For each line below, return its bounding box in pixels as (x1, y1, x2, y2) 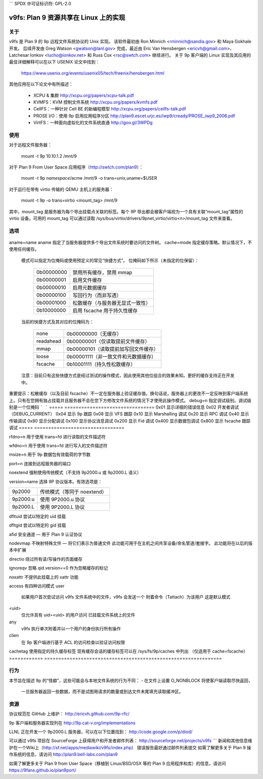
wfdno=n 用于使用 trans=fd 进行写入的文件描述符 (9, 442, 108, 449)
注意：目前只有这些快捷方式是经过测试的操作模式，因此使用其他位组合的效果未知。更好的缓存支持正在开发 (21, 372, 235, 378)
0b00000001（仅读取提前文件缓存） (66, 338, 150, 345)
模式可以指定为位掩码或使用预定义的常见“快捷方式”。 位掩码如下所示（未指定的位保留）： (21, 257, 199, 263)
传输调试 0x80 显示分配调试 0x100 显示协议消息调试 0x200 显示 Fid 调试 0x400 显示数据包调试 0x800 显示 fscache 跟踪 (9, 418, 251, 424)
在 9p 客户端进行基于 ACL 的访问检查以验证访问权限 (21, 639, 125, 645)
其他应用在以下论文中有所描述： (9, 81, 73, 87)
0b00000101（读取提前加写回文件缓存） (66, 346, 159, 352)
